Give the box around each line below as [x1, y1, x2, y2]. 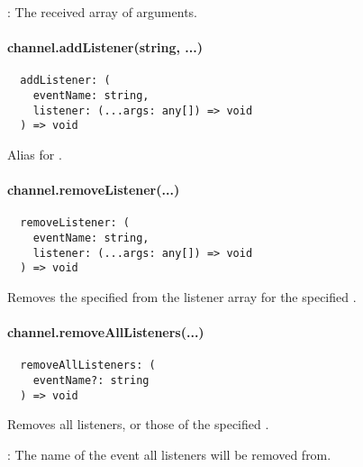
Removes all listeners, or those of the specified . [7, 415, 269, 434]
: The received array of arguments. [7, 3, 197, 21]
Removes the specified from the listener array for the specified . [7, 288, 357, 307]
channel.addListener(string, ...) [7, 38, 203, 57]
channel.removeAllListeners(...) [7, 323, 204, 342]
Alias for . [7, 145, 62, 164]
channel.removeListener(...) [7, 180, 180, 199]
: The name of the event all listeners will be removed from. [7, 444, 331, 463]
